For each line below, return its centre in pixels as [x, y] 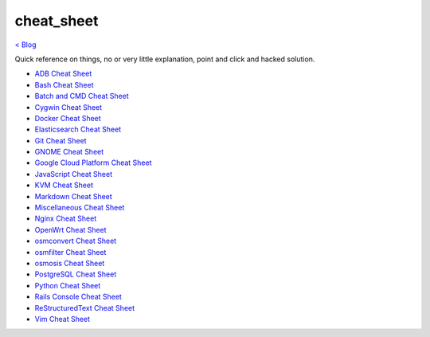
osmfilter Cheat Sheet [70, 252]
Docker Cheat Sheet [68, 118]
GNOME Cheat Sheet [69, 152]
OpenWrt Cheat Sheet [70, 229]
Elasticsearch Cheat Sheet [78, 129]
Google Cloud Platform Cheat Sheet [93, 163]
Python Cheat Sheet [68, 285]
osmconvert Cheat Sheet [76, 241]
